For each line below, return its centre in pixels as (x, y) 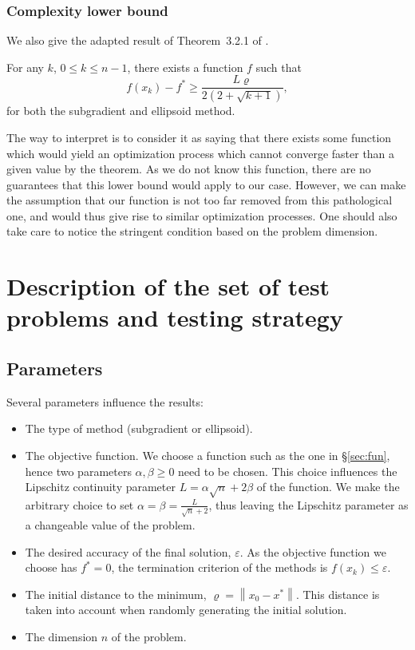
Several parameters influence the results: (105, 401)
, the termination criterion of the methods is (219, 567)
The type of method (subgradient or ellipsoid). (139, 428)
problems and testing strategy (175, 317)
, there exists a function (185, 67)
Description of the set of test (168, 286)
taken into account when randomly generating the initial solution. (186, 610)
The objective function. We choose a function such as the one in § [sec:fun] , (207, 456)
